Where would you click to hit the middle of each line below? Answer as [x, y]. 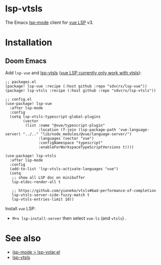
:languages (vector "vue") [66, 138]
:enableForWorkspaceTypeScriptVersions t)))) [86, 147]
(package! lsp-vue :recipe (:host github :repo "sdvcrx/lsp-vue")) [76, 86]
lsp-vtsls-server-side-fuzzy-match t [51, 195]
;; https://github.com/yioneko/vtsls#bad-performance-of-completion [84, 190]
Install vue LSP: [20, 208]
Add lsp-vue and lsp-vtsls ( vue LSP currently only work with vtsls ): [74, 73]
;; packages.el [21, 82]
